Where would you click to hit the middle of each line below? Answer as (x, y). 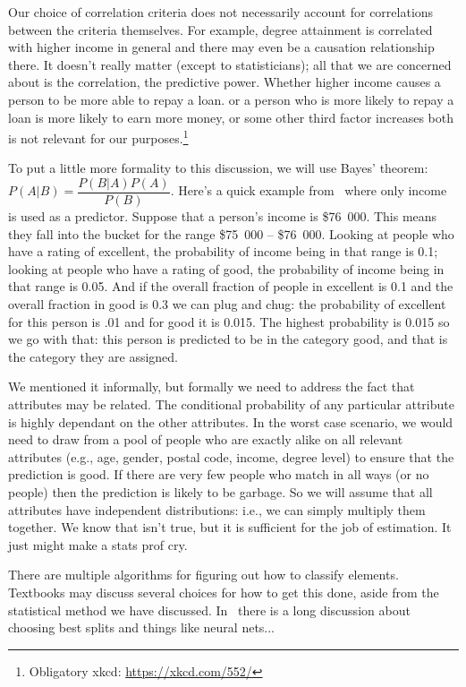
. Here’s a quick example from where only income (309, 190)
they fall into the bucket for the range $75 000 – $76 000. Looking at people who (231, 233)
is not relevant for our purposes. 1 (98, 137)
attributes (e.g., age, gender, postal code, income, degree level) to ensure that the (231, 456)
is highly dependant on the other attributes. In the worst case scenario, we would (231, 421)
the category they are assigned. (93, 356)
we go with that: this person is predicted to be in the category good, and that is (228, 339)
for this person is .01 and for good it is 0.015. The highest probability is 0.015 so (229, 321)
